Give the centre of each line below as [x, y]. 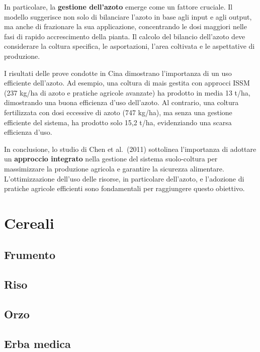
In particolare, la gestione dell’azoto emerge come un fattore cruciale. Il [118, 7]
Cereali [29, 223]
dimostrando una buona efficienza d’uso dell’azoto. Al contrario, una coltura [121, 102]
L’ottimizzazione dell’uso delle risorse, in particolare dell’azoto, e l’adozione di [124, 178]
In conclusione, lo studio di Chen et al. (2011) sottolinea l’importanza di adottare [130, 149]
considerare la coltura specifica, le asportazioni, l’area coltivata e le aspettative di [129, 46]
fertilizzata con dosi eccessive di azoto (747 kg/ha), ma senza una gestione [118, 112]
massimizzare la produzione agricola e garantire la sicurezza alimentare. [114, 168]
